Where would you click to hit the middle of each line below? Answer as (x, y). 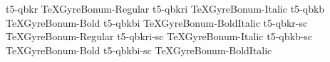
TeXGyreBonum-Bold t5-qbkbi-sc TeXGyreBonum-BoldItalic (139, 50)
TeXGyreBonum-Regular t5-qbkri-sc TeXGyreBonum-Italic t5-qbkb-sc (159, 36)
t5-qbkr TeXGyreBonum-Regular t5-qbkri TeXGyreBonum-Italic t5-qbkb (165, 8)
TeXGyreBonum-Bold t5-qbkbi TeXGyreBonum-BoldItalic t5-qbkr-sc (157, 22)
